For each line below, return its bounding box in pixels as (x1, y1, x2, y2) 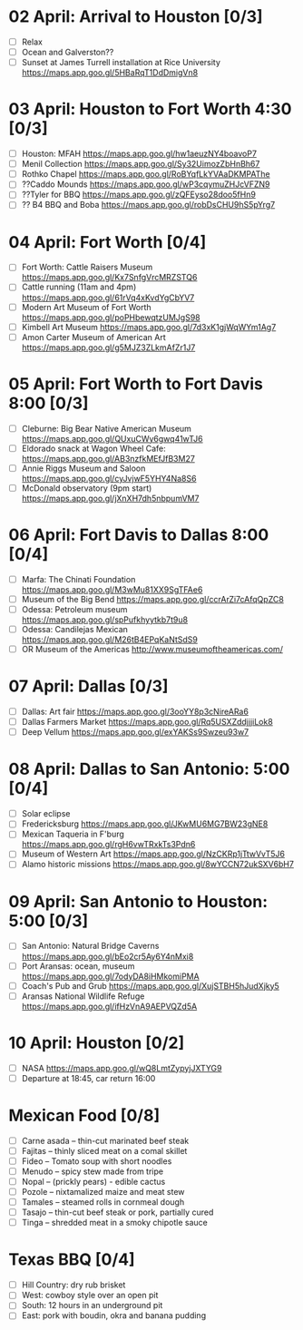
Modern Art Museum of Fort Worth (21, 301, 151, 312)
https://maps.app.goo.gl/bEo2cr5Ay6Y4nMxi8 (21, 951, 194, 962)
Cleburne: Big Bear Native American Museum (21, 423, 192, 434)
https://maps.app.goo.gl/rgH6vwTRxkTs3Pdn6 (21, 839, 196, 850)
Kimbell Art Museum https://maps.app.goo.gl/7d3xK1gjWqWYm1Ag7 (21, 321, 277, 332)
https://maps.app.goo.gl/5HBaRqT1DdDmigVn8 (21, 67, 199, 78)
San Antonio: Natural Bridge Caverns (21, 941, 160, 952)
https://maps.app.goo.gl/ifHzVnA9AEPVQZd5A (21, 1001, 198, 1012)
